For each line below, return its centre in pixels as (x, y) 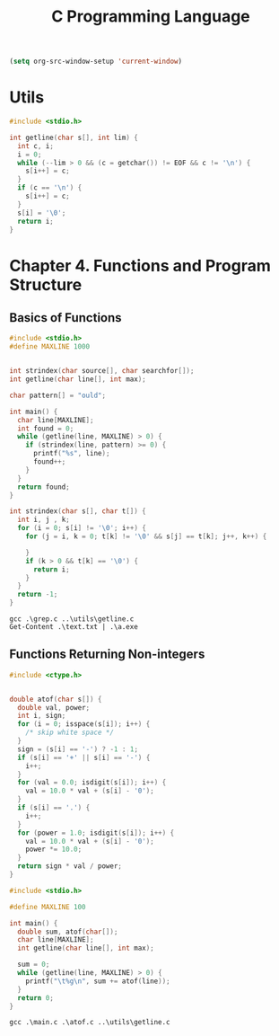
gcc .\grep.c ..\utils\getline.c (72, 619)
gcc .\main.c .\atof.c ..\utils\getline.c (90, 1023)
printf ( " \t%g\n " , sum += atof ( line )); (98, 981)
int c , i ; (35, 146)
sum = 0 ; (34, 965)
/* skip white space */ (70, 733)
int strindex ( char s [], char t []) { (78, 511)
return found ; (44, 487)
